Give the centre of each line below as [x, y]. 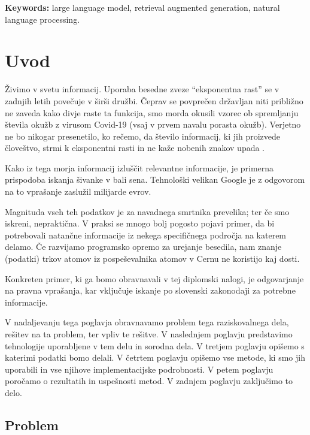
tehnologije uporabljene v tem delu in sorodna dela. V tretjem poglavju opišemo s [155, 345]
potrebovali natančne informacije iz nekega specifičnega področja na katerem [146, 235]
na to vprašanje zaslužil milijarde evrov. [78, 191]
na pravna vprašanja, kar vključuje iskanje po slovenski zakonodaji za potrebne [150, 290]
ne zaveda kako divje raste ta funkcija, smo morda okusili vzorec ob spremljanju [152, 112]
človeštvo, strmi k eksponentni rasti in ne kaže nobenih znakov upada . [135, 148]
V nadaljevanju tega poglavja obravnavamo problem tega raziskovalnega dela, [147, 322]
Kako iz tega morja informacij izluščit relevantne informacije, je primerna [139, 167]
